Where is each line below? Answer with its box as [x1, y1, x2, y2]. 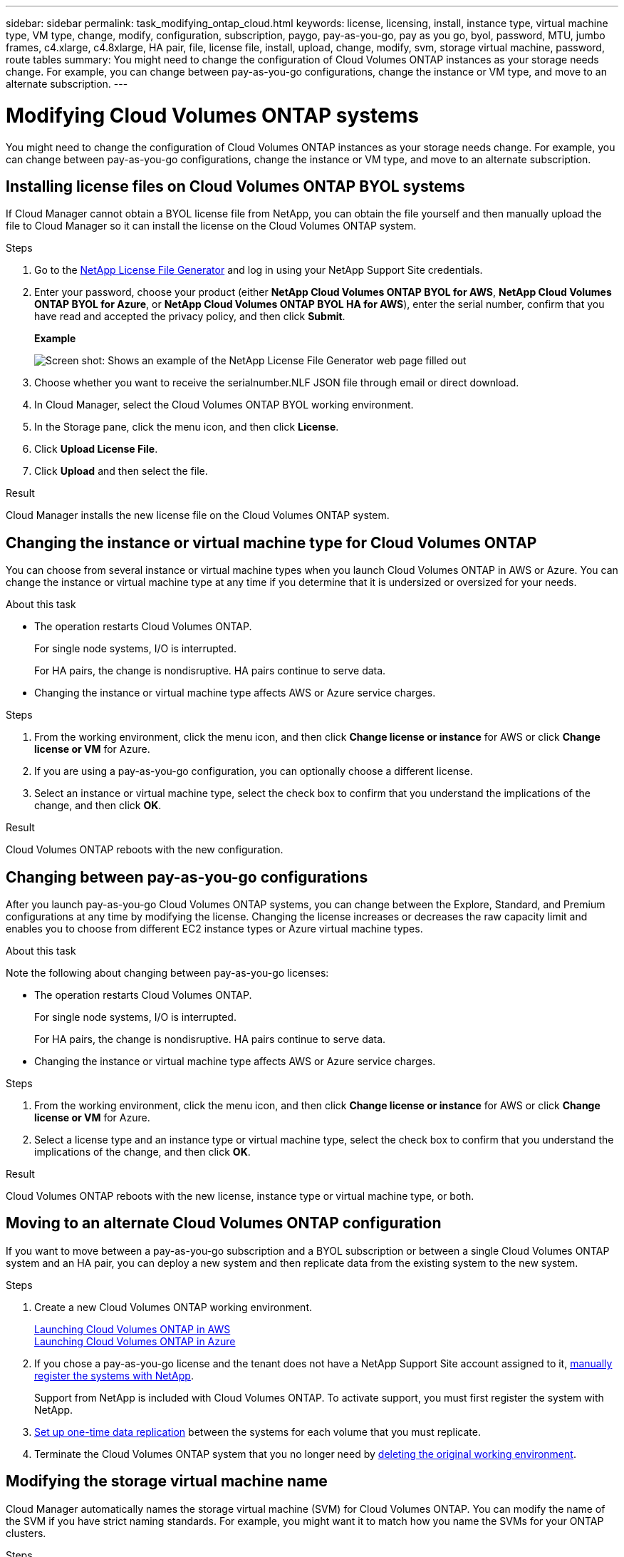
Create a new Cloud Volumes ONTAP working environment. [34, 1300, 313, 1313]
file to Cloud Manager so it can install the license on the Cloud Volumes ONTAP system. [6, 220, 417, 232]
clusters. [6, 1526, 46, 1539]
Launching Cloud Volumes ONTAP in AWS [34, 1322, 231, 1335]
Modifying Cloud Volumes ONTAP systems [6, 103, 419, 128]
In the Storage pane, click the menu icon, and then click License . [34, 421, 339, 433]
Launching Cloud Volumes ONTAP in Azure [34, 1335, 236, 1347]
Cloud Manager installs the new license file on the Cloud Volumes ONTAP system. [6, 509, 390, 522]
